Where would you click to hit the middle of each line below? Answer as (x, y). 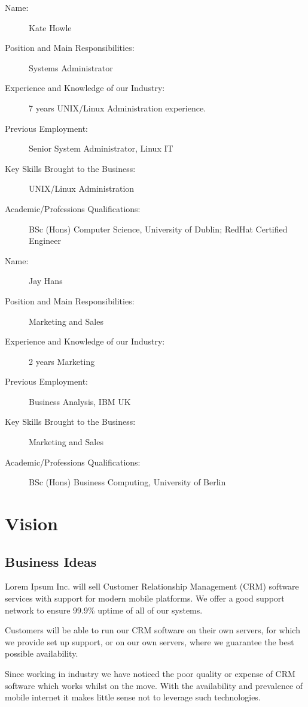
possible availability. (42, 653)
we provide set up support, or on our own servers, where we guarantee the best (150, 641)
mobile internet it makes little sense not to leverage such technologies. (133, 697)
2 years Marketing (62, 361)
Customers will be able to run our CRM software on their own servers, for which (153, 630)
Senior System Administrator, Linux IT (101, 148)
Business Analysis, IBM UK (80, 401)
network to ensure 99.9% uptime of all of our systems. (104, 610)
